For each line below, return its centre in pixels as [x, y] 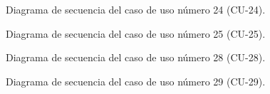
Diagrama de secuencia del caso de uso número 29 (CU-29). [136, 81]
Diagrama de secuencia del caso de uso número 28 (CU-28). [136, 57]
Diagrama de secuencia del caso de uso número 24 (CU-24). [136, 9]
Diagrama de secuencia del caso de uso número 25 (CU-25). [136, 33]
